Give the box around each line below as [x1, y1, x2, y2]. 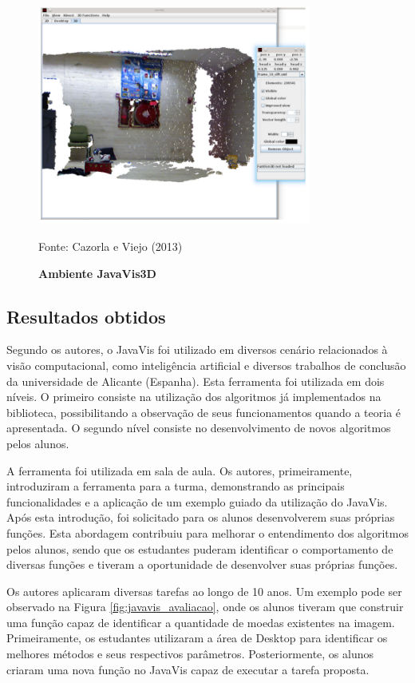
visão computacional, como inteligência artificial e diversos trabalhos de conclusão [6, 356, 406, 373]
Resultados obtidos [6, 304, 166, 328]
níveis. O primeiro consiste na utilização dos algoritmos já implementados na [6, 388, 381, 405]
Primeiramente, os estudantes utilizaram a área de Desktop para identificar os [6, 629, 388, 646]
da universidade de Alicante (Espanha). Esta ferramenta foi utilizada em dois [6, 372, 385, 389]
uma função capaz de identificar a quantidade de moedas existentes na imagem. [6, 614, 395, 630]
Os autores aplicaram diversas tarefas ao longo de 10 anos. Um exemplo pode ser [6, 582, 402, 599]
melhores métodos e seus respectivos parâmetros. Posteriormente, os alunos [6, 645, 374, 662]
